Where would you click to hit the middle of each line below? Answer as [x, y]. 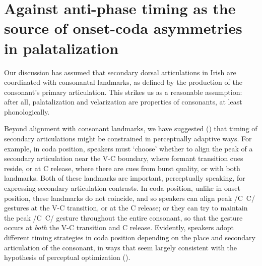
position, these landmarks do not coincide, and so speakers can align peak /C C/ [129, 198]
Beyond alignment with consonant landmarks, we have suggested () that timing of [131, 128]
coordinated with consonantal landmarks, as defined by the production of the [123, 82]
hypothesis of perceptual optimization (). [67, 257]
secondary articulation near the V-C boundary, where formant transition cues [124, 158]
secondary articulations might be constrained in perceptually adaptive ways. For [128, 139]
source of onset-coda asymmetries [123, 28]
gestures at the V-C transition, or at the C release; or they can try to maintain [126, 208]
